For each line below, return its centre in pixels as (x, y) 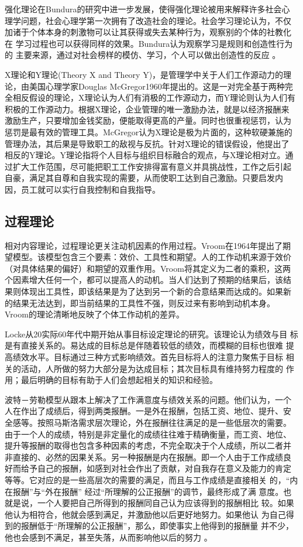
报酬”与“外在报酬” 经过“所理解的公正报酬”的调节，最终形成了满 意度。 (148, 491)
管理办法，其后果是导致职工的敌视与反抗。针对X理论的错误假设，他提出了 (147, 143)
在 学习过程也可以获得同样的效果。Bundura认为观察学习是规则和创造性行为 (149, 43)
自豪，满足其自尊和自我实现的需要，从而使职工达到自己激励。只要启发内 (144, 178)
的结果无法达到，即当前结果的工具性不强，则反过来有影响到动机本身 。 (140, 302)
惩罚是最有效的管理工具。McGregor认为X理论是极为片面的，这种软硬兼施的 (149, 131)
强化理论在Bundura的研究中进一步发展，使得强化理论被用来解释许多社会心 (147, 9)
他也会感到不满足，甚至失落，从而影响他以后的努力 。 (109, 537)
